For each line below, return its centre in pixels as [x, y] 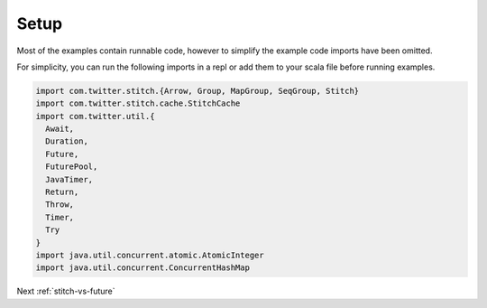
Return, [62, 192]
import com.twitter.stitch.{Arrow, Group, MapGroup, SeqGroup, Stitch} [198, 91]
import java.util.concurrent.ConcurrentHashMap [142, 268]
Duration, [67, 141]
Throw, [60, 205]
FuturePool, [72, 167]
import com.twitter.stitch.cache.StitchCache [138, 103]
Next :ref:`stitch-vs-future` [66, 291]
